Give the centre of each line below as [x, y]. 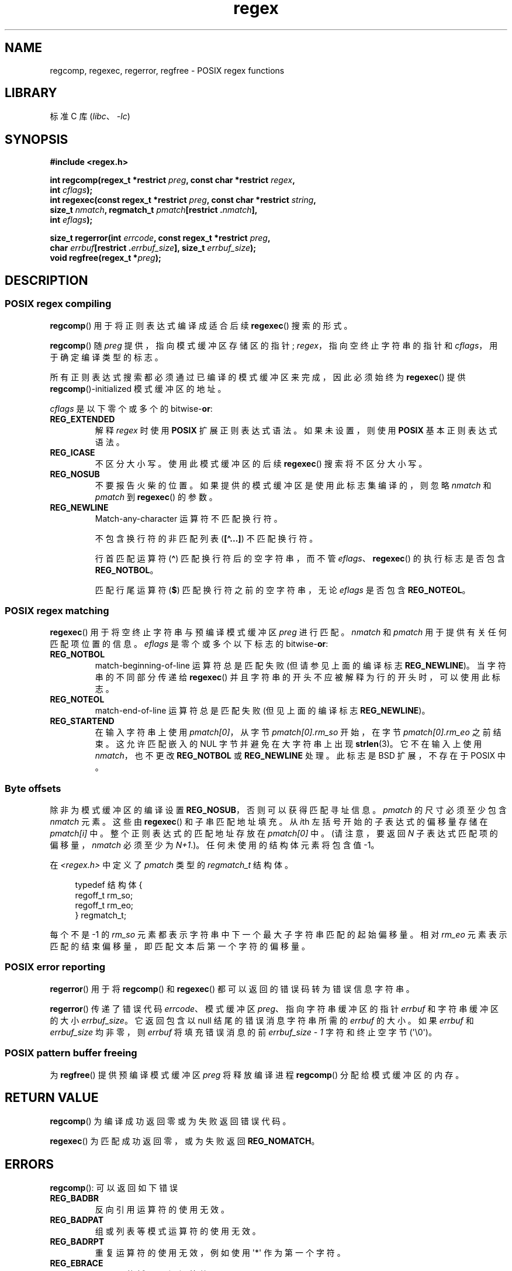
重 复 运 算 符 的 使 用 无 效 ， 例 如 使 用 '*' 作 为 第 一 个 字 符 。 [220, 1253]
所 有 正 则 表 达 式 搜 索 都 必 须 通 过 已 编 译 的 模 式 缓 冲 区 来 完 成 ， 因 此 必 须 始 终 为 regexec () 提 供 [258, 377]
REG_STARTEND [82, 721]
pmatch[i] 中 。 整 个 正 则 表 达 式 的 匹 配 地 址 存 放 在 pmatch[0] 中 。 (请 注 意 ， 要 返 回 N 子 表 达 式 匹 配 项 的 [274, 833]
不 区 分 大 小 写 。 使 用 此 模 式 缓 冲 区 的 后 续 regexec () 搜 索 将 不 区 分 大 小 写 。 [261, 463]
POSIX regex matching [57, 610]
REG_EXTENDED [82, 419]
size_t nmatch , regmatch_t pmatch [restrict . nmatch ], [154, 210]
